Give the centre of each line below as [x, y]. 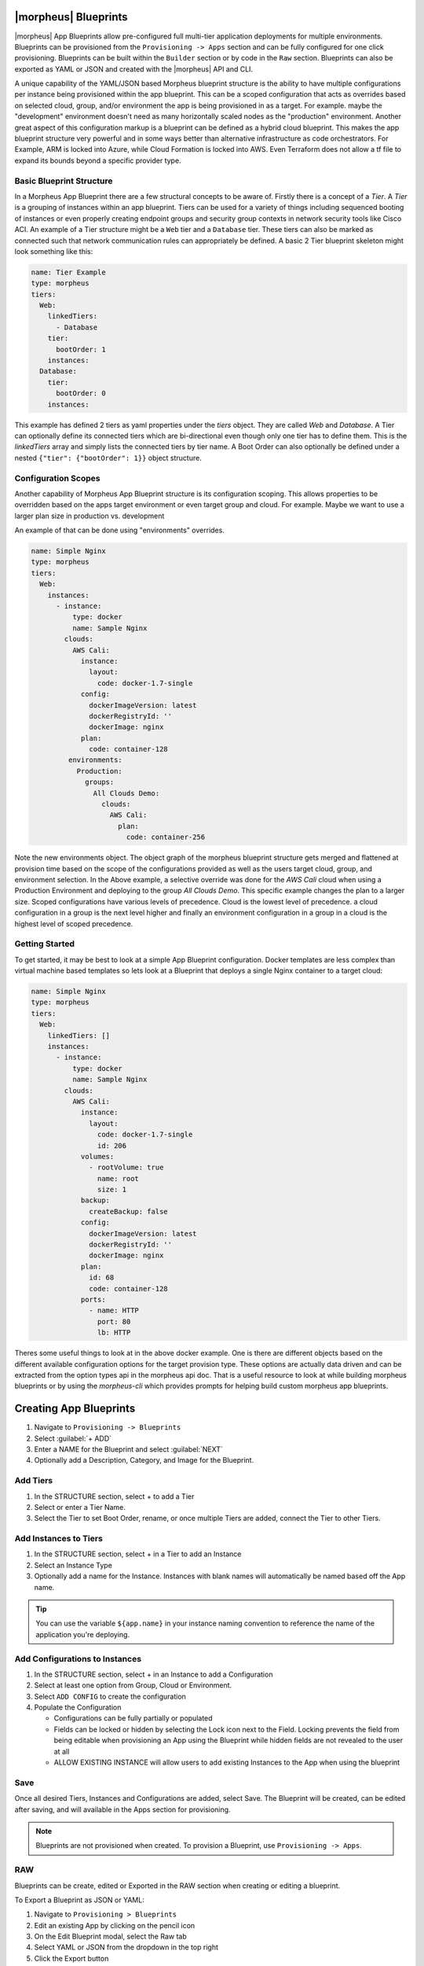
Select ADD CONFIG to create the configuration [110, 1696]
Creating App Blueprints [75, 1409]
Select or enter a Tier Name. [80, 1507]
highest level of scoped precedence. [74, 923]
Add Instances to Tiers [59, 1539]
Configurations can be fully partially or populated [133, 1718]
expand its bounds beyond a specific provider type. [98, 160]
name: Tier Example [68, 272]
